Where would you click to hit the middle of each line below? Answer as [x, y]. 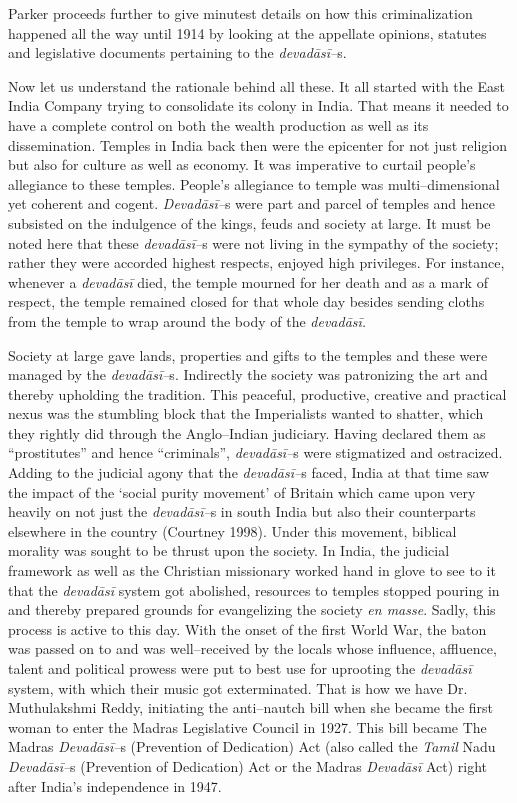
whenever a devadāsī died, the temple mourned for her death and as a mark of [248, 281]
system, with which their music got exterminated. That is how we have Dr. [238, 687]
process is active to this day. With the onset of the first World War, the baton [247, 628]
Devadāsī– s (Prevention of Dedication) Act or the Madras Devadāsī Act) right [248, 765]
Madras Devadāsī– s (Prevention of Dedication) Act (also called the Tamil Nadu [252, 746]
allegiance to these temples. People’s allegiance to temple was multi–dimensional [254, 183]
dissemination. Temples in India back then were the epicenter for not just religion [258, 144]
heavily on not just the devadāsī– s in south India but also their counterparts [242, 511]
